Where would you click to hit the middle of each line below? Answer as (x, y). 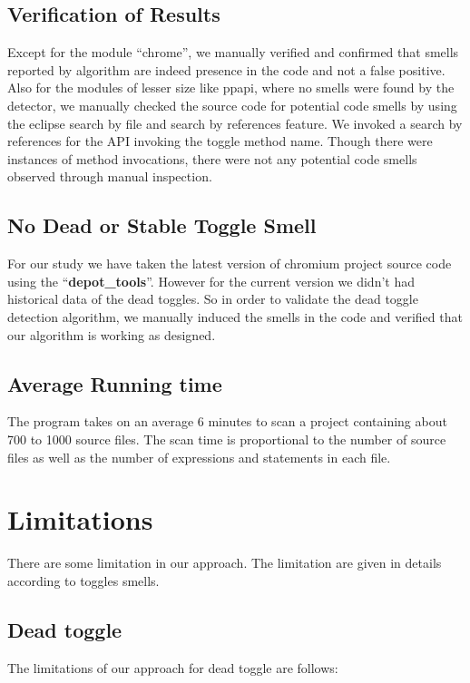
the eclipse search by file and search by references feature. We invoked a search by (235, 123)
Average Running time (115, 383)
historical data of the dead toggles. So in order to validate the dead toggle (213, 299)
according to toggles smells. (83, 580)
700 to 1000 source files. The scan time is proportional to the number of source (227, 439)
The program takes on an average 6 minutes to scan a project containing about (227, 421)
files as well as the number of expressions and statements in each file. (199, 457)
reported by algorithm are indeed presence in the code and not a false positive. (226, 69)
